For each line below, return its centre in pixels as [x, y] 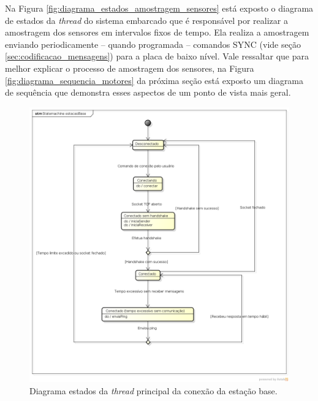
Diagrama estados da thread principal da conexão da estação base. [153, 390]
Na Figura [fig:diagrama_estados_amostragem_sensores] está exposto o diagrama [159, 8]
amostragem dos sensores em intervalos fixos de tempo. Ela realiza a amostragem [157, 32]
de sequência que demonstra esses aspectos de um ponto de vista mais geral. [148, 92]
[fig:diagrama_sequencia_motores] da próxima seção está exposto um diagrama [154, 80]
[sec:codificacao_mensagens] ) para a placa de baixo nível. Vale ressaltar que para [157, 56]
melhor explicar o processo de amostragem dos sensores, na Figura [130, 68]
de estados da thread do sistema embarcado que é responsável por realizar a [146, 20]
